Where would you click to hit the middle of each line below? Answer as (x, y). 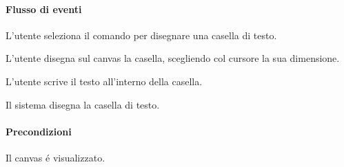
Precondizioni (39, 131)
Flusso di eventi (44, 9)
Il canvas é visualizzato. (55, 157)
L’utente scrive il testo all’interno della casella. (104, 81)
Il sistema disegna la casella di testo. (83, 104)
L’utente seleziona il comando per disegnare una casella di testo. (141, 35)
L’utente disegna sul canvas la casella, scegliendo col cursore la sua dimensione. (173, 58)
